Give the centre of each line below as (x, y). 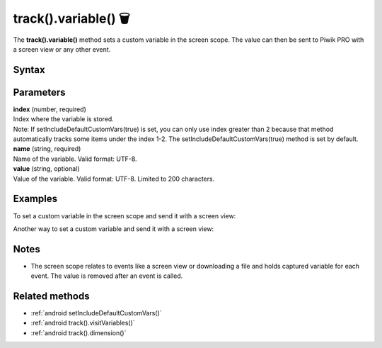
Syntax (29, 70)
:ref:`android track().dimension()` (79, 332)
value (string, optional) (46, 169)
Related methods (51, 296)
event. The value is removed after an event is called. (107, 276)
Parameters (39, 92)
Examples (35, 199)
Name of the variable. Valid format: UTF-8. (75, 159)
